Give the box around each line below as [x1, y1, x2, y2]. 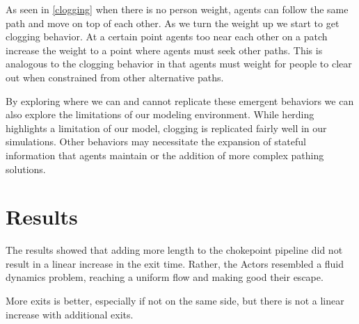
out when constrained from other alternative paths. [6, 70, 224, 84]
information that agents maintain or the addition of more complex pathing [6, 147, 324, 162]
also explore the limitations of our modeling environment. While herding [6, 107, 314, 122]
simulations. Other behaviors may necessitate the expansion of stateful [6, 134, 306, 149]
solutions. [6, 161, 46, 176]
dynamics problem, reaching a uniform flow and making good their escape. [6, 270, 324, 284]
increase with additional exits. [6, 307, 134, 321]
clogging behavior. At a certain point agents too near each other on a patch [6, 29, 328, 44]
